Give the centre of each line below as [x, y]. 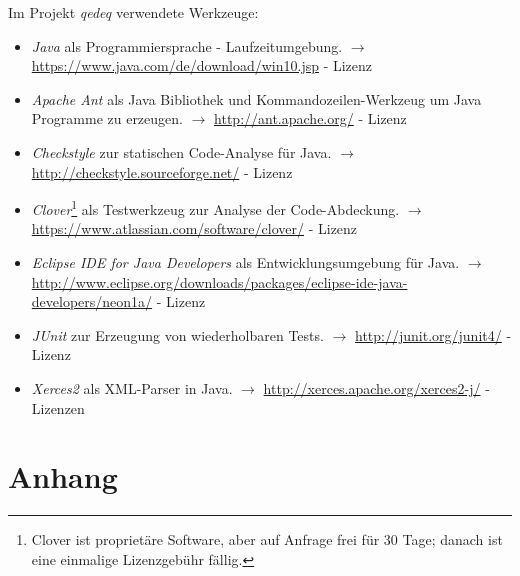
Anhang [63, 476]
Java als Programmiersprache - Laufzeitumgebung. [187, 45]
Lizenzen [58, 407]
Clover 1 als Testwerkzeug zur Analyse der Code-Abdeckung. [215, 207]
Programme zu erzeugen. [107, 118]
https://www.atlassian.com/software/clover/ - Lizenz [194, 228]
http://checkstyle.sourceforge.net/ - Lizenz [162, 171]
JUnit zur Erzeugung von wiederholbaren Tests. [177, 334]
